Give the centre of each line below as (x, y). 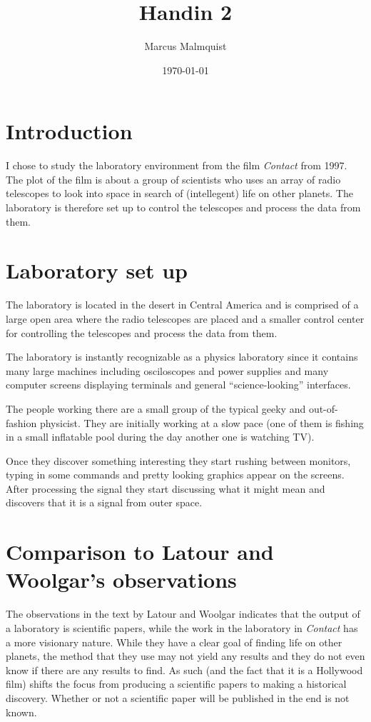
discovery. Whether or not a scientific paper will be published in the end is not (178, 697)
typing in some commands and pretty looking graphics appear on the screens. (175, 475)
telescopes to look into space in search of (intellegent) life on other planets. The (179, 193)
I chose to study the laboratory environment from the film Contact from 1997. (177, 165)
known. (21, 712)
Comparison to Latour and (140, 552)
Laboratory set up (97, 270)
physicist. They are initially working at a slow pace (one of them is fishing (202, 422)
